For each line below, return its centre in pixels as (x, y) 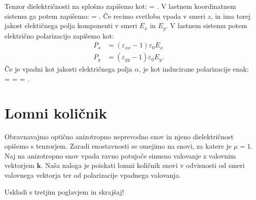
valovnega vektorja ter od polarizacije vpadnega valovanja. (93, 175)
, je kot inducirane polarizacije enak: (194, 69)
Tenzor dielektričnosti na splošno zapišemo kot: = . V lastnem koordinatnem (120, 6)
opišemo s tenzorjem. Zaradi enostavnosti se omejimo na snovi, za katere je (118, 146)
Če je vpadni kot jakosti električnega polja (69, 69)
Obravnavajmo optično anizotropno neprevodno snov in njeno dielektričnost (119, 136)
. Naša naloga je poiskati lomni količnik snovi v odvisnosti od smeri (143, 165)
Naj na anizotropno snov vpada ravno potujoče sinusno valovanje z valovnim (120, 155)
